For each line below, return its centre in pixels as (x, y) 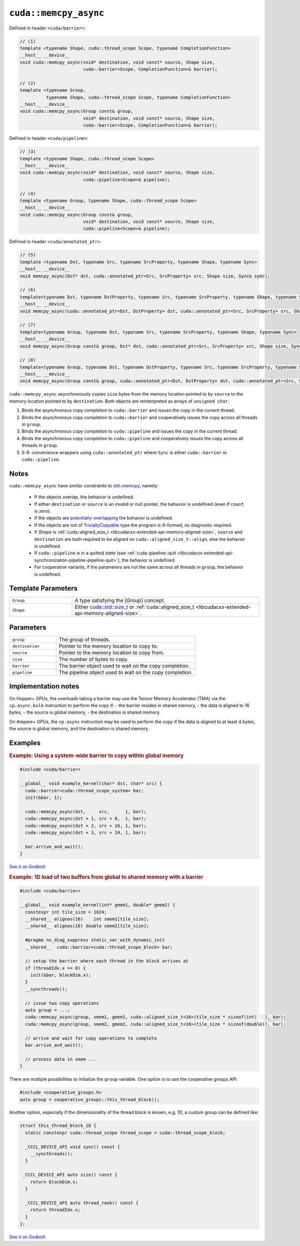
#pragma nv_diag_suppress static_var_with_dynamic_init (95, 940)
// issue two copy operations (62, 1003)
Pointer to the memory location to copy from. (112, 653)
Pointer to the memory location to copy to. (108, 646)
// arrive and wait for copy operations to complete (91, 1038)
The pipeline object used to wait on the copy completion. (126, 672)
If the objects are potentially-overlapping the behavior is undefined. (104, 518)
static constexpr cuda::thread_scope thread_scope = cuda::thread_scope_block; (125, 1133)
